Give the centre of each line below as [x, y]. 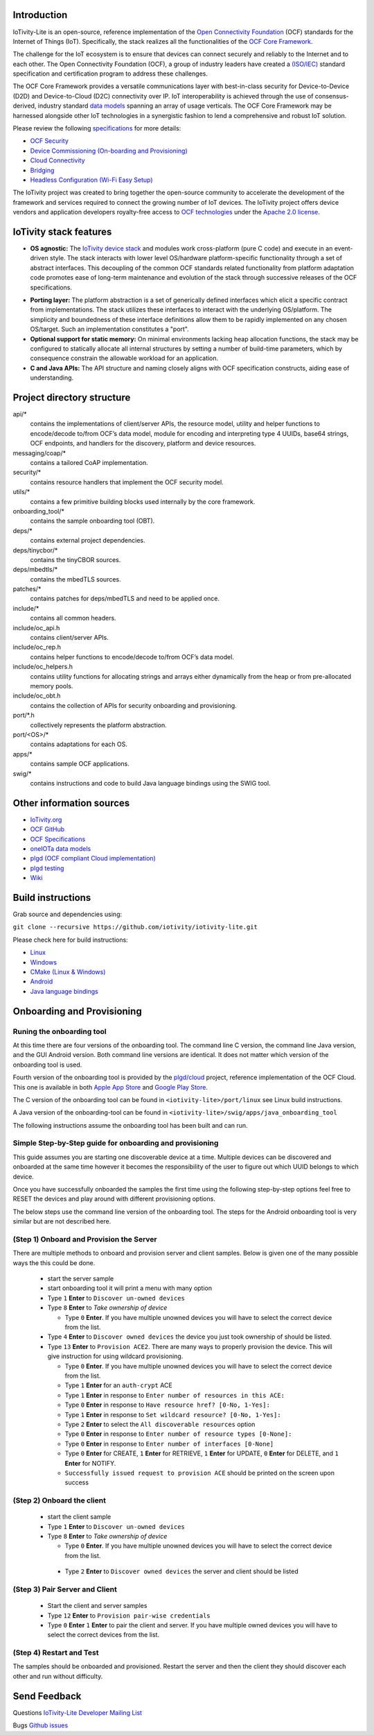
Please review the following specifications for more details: [97, 128]
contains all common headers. [73, 618]
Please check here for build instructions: [70, 940]
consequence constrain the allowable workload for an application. [124, 358]
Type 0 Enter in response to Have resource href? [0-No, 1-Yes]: [167, 1405]
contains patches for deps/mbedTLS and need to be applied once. [125, 599]
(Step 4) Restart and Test [56, 1653]
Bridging [42, 170]
